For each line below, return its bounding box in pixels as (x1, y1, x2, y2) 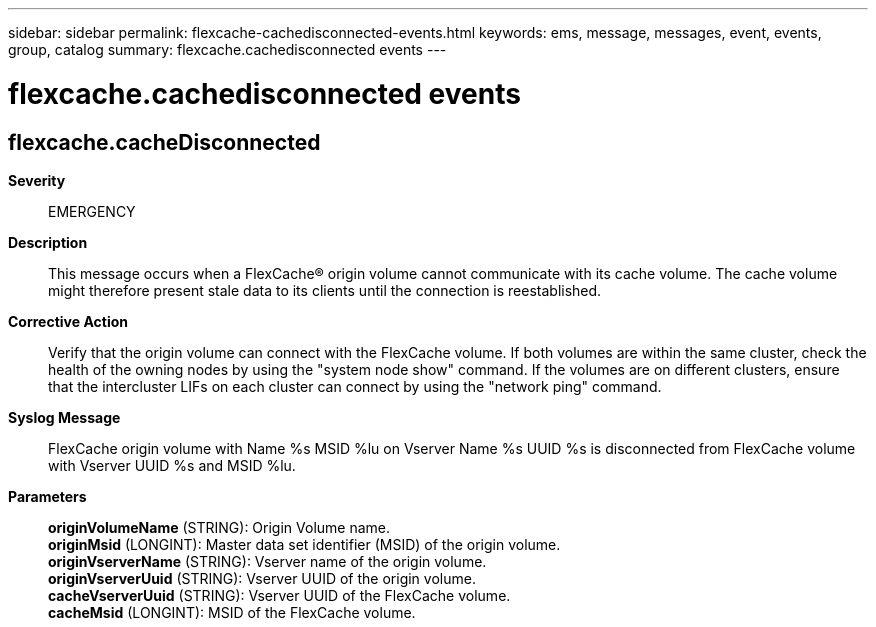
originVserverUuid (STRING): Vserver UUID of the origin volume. (48, 569, 476, 587)
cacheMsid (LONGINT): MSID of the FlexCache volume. (48, 603, 416, 621)
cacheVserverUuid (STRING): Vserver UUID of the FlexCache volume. (48, 586, 511, 604)
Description (8, 233, 88, 251)
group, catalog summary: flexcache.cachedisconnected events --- (8, 41, 447, 58)
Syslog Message (8, 408, 121, 426)
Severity (8, 171, 66, 189)
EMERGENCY (48, 202, 136, 220)
